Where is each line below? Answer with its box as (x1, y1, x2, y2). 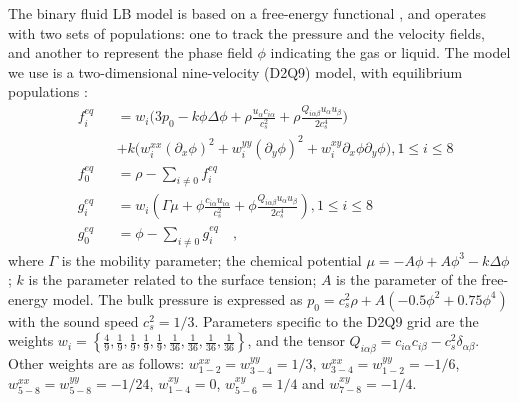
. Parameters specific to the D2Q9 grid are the (194, 310, 479, 331)
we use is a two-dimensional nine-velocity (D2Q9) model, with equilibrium (8, 61, 463, 82)
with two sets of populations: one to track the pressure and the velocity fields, (8, 22, 485, 43)
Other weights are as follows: (8, 353, 185, 374)
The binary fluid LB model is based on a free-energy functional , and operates (8, 3, 486, 23)
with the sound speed (8, 310, 139, 331)
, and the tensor (247, 330, 345, 351)
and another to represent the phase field (8, 42, 253, 63)
